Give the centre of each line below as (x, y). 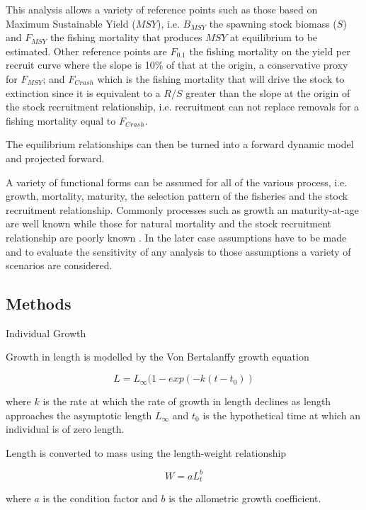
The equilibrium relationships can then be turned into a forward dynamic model (180, 144)
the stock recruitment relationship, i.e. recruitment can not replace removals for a (183, 107)
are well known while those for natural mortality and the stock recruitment (169, 223)
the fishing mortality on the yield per (270, 51)
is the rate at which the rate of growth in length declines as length (187, 401)
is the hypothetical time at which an (281, 415)
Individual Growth (46, 333)
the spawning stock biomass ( (273, 23)
